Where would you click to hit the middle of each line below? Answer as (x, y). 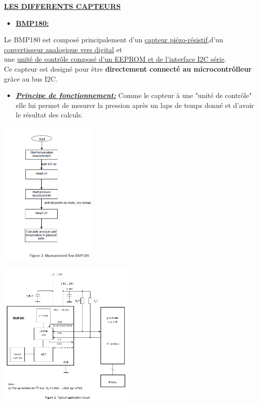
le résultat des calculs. (49, 115)
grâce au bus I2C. (31, 78)
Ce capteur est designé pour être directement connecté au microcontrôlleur (128, 68)
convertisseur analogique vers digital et (63, 49)
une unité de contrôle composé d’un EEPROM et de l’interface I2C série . (115, 59)
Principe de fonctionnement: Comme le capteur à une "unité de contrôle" (134, 95)
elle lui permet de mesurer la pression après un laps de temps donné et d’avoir (135, 105)
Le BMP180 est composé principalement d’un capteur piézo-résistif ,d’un (114, 40)
